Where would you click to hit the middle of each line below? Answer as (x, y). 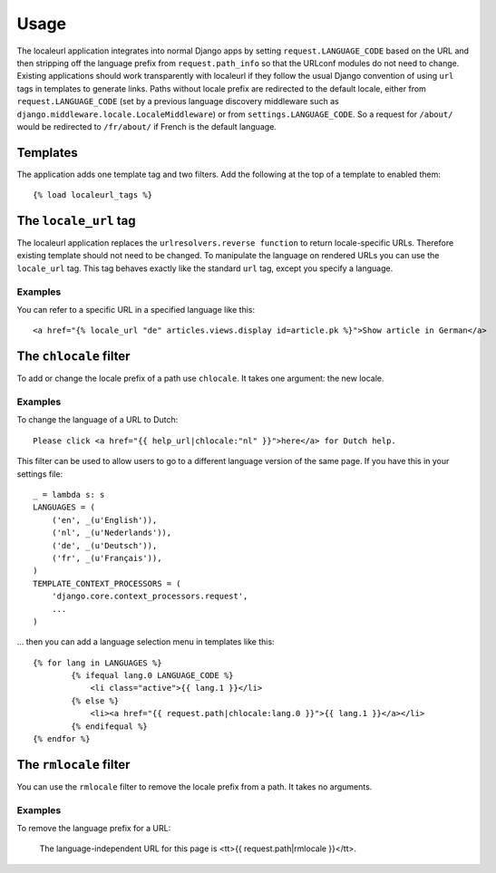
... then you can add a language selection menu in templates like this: (146, 642)
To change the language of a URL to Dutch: (97, 420)
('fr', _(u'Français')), (107, 558)
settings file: (40, 474)
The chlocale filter (73, 357)
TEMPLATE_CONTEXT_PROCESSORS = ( (107, 583)
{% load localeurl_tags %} (93, 195)
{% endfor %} (62, 739)
